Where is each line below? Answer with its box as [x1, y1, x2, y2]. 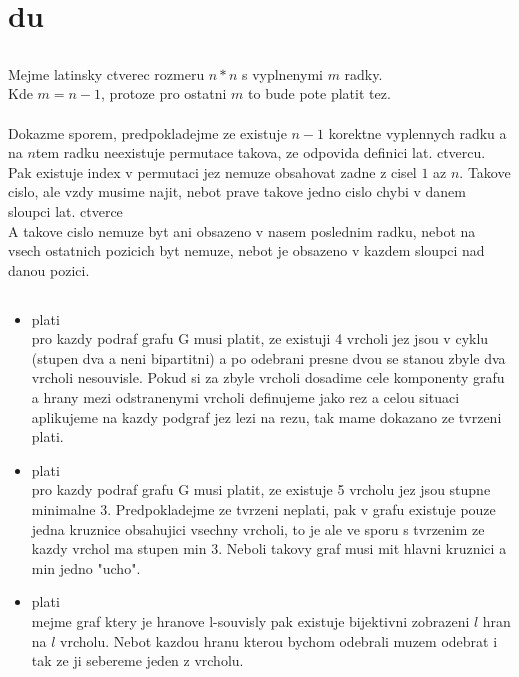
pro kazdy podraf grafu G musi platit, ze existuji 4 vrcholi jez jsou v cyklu [31, 328, 489, 349]
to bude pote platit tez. [248, 83, 391, 104]
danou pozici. [8, 259, 90, 280]
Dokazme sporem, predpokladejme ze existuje [8, 122, 287, 143]
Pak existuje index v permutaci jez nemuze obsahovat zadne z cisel [8, 161, 417, 182]
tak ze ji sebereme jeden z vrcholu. [31, 650, 244, 671]
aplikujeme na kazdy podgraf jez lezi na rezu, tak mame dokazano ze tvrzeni [31, 406, 502, 427]
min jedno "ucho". [31, 557, 141, 578]
